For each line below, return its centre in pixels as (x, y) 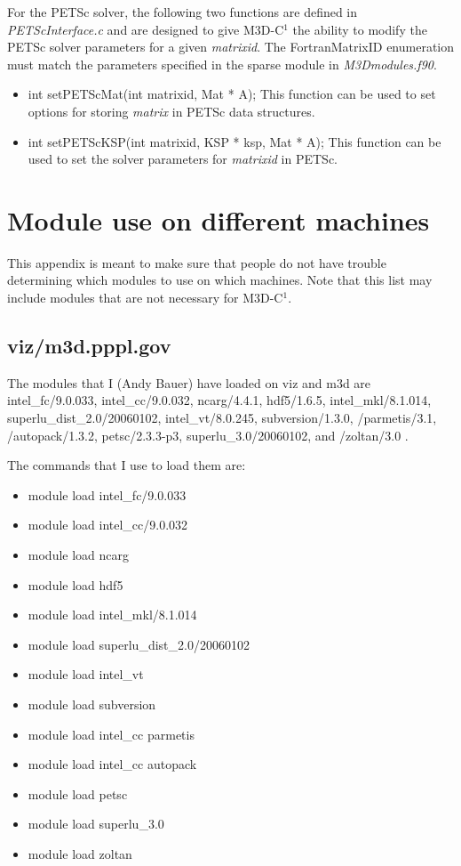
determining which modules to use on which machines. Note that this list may (220, 280)
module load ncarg (79, 555)
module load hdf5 (76, 584)
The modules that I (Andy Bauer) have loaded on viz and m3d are (189, 382)
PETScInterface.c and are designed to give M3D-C (146, 29)
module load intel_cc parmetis (111, 734)
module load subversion (92, 704)
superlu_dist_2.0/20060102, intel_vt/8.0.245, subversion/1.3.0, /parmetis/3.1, (222, 418)
